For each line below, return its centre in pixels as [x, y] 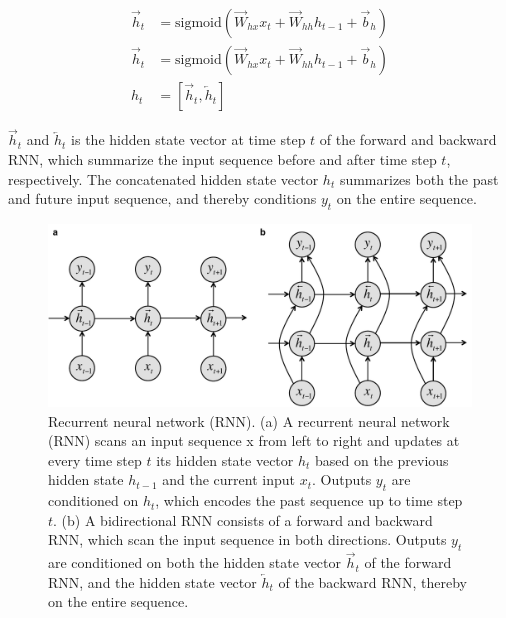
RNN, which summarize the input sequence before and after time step [222, 158]
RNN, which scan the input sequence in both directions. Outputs [247, 539]
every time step [95, 459]
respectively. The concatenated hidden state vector [163, 178]
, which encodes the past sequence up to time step [309, 500]
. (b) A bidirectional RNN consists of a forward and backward [243, 519]
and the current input [228, 479]
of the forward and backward [408, 139]
